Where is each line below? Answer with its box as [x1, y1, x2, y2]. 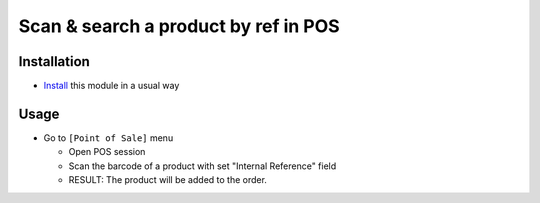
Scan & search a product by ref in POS [18, 15, 340, 37]
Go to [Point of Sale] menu [43, 131, 174, 144]
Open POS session [68, 146, 146, 158]
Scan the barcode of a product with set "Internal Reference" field [68, 160, 337, 172]
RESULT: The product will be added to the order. [68, 174, 267, 186]
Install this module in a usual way [43, 80, 180, 92]
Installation [18, 53, 90, 70]
